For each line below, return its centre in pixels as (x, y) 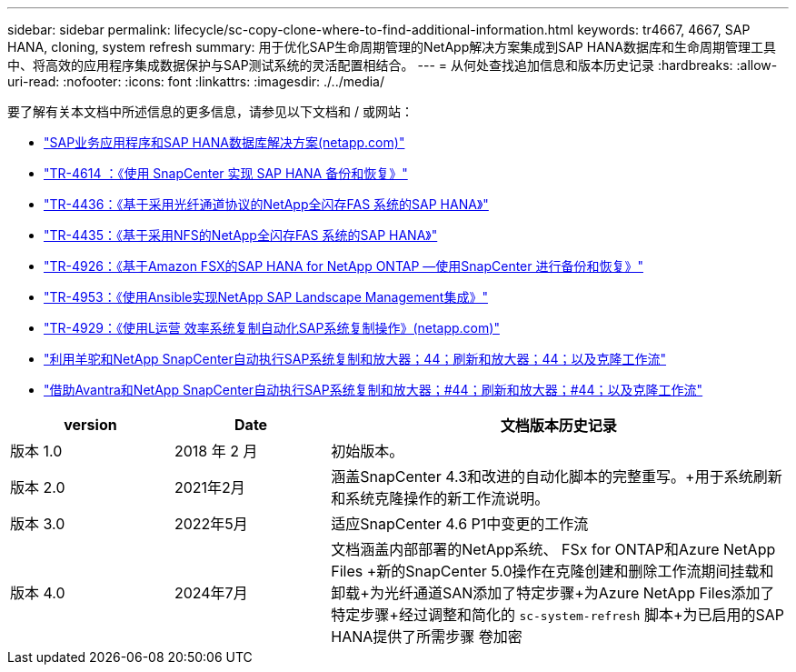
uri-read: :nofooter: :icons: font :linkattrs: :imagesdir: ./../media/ (196, 81)
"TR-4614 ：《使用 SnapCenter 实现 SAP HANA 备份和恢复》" (226, 173)
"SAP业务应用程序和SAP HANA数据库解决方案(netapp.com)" (224, 142)
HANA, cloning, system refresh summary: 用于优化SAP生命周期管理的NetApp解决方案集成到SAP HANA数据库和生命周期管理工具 (392, 47)
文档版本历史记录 (558, 426)
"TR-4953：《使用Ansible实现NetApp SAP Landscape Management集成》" (266, 297)
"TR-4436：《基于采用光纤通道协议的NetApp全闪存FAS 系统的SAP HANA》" (266, 204)
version (90, 425)
